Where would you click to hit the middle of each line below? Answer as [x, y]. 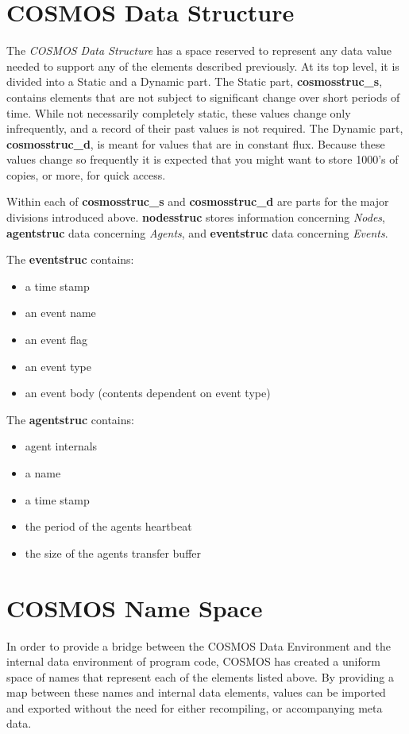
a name [43, 473]
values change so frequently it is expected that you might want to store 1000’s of [203, 159]
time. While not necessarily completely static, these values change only [179, 112]
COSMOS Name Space [135, 607]
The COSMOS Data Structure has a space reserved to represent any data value [199, 50]
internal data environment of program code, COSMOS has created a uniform [193, 661]
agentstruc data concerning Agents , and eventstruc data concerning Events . [197, 232]
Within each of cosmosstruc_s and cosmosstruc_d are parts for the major [198, 201]
